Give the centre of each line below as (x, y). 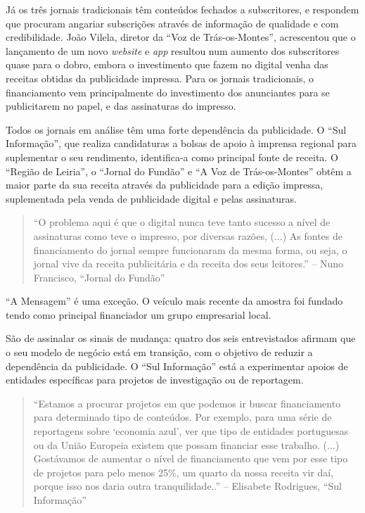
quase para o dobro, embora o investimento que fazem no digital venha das (167, 64)
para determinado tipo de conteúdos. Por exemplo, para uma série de (182, 417)
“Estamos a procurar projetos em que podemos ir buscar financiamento (187, 403)
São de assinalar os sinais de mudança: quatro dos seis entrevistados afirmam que (181, 338)
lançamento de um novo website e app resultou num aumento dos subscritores (173, 50)
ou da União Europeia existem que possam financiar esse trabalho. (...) (186, 444)
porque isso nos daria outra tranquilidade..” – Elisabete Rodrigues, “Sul (187, 486)
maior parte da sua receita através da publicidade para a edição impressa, (165, 185)
